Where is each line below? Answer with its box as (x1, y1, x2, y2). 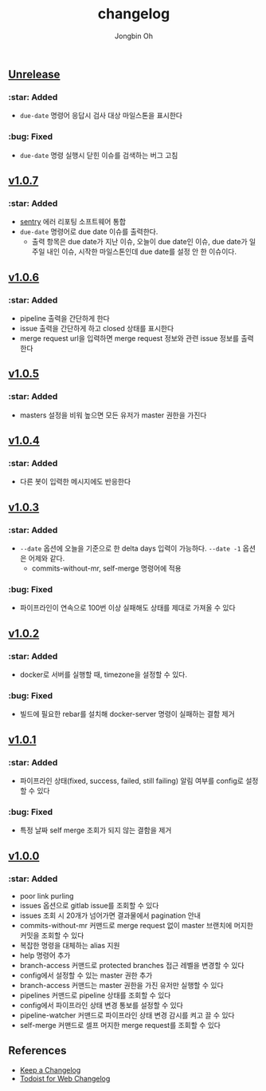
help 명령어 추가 (19, 951, 71, 960)
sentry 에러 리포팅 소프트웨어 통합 (19, 217, 126, 227)
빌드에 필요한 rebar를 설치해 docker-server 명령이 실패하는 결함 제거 (19, 710, 235, 719)
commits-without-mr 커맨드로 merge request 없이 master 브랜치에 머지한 (19, 920, 253, 930)
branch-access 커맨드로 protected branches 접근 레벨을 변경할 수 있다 (19, 960, 244, 970)
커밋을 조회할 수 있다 (19, 931, 84, 940)
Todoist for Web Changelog (19, 1073, 111, 1083)
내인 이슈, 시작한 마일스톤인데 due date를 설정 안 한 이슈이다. (46, 247, 237, 256)
